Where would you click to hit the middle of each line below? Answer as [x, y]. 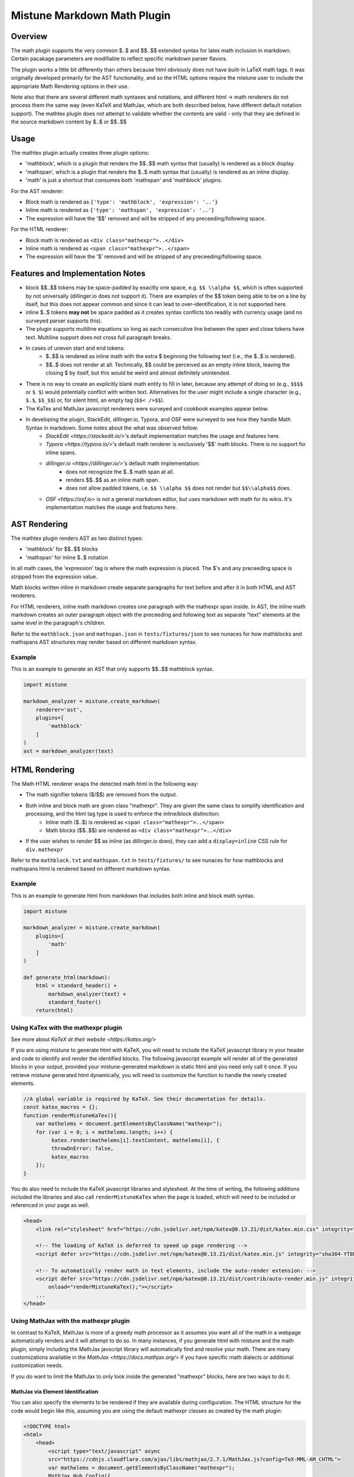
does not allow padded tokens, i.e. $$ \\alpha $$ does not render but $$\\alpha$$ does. [178, 488]
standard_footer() [75, 1002]
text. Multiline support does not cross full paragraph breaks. [99, 337]
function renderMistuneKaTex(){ [70, 1115]
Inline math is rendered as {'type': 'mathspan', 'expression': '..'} [120, 210]
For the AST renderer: [37, 191]
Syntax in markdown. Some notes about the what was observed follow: [112, 428]
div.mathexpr [45, 850]
